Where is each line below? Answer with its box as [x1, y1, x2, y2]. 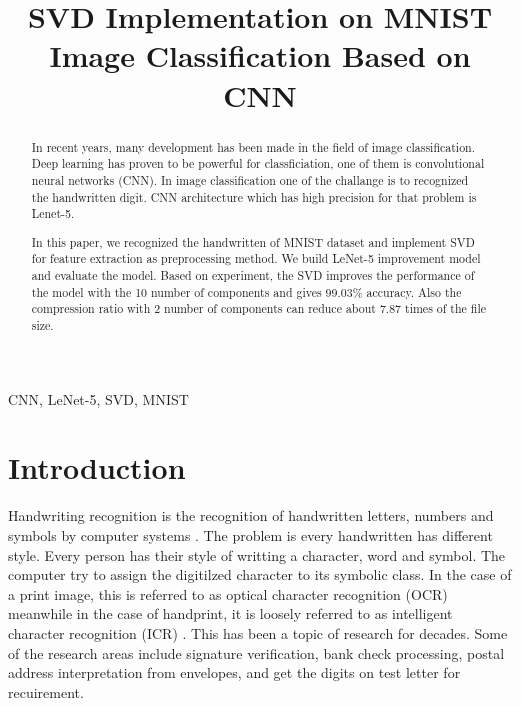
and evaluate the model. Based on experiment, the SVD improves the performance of [31, 267, 475, 284]
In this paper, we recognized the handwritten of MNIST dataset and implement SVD [31, 233, 475, 250]
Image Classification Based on [49, 35, 471, 76]
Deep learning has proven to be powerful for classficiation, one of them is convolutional [31, 155, 485, 172]
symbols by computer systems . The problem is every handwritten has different [8, 524, 493, 545]
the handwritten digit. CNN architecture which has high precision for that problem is [31, 188, 477, 205]
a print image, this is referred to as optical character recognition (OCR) [8, 583, 448, 604]
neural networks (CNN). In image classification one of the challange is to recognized [31, 171, 469, 188]
